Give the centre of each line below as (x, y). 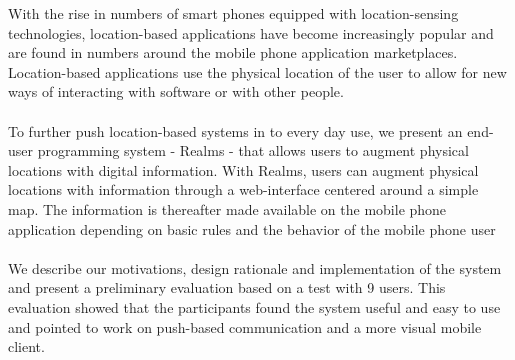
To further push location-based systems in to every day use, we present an (235, 130)
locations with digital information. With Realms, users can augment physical (243, 169)
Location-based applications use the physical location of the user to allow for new (257, 71)
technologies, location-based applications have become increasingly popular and (251, 32)
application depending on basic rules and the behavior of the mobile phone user (252, 228)
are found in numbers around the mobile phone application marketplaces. (233, 52)
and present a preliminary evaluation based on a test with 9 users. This (227, 287)
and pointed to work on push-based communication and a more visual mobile (245, 326)
